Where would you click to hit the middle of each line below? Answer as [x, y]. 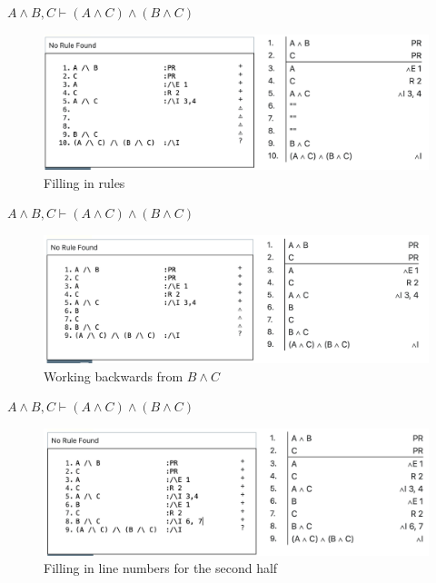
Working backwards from [114, 375]
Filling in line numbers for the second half [161, 568]
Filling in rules [84, 182]
